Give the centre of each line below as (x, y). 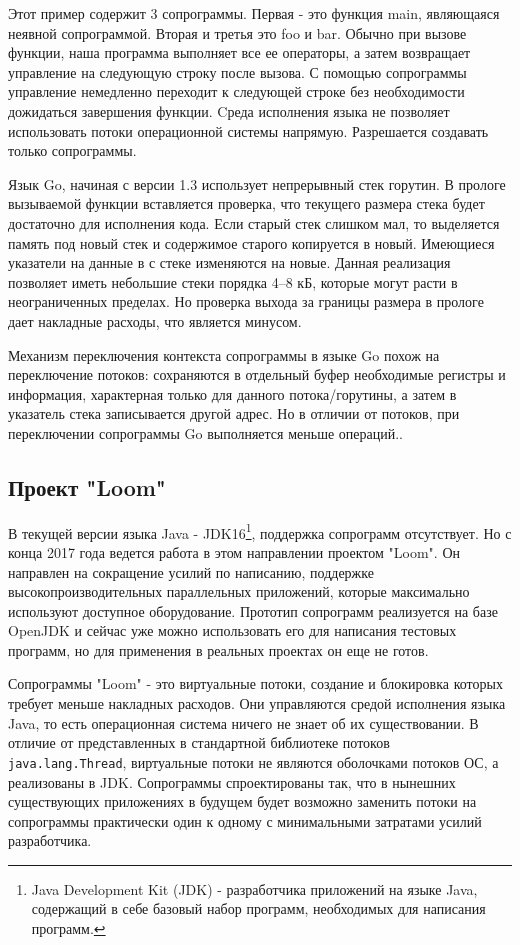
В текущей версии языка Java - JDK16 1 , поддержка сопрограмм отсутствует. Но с (260, 531)
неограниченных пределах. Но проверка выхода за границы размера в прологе (246, 301)
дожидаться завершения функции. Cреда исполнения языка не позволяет (229, 110)
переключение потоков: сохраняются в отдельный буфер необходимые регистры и (257, 374)
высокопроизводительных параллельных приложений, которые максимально (239, 591)
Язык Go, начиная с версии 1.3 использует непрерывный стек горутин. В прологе (257, 183)
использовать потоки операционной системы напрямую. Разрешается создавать (248, 130)
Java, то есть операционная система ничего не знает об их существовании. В (243, 722)
